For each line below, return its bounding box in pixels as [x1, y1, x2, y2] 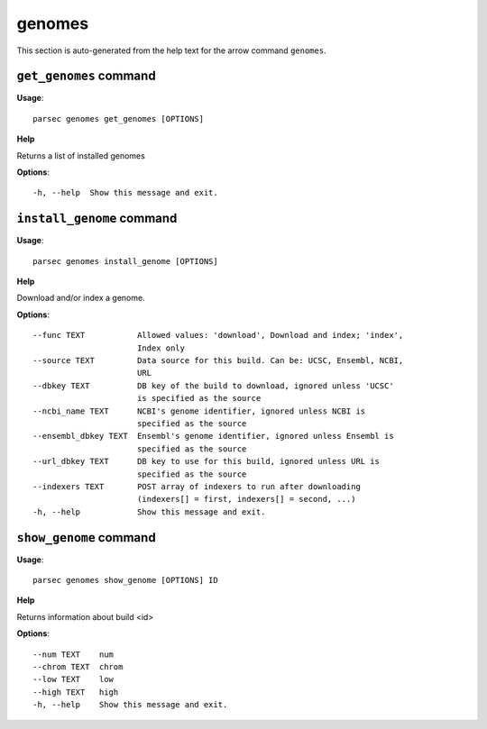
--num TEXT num [32, 649, 115, 660]
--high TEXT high [32, 687, 119, 697]
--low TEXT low [32, 674, 115, 685]
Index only [136, 342, 185, 353]
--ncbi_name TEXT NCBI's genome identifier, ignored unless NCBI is [32, 406, 366, 416]
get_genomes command [16, 68, 157, 84]
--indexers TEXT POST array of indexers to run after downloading [32, 481, 361, 491]
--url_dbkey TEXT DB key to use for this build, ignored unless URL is [32, 456, 381, 467]
